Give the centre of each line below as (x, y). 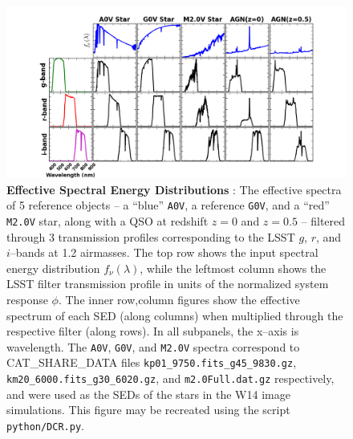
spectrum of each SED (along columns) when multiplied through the (175, 315)
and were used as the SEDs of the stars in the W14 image (148, 394)
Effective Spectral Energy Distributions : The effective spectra (174, 189)
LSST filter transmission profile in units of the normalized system (168, 284)
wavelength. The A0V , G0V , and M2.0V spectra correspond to (153, 346)
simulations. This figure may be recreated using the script (148, 410)
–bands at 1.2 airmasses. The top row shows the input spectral (164, 252)
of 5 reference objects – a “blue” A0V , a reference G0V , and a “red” (168, 205)
